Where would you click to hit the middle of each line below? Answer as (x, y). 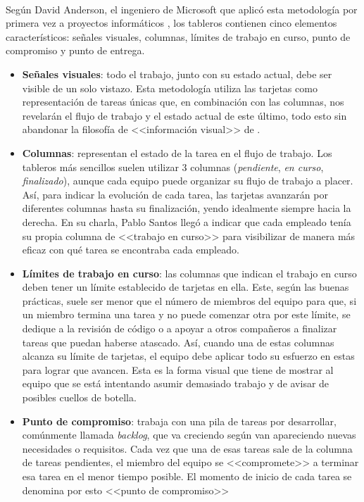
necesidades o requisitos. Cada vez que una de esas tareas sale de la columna (187, 448)
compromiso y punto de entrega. (75, 50)
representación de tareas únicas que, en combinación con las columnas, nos (183, 102)
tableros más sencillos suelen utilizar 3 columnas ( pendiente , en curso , (173, 167)
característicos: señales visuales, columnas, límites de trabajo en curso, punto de (178, 36)
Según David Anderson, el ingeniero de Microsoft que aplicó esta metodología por (182, 9)
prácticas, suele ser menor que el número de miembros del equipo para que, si (189, 300)
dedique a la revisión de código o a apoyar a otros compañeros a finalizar (180, 328)
